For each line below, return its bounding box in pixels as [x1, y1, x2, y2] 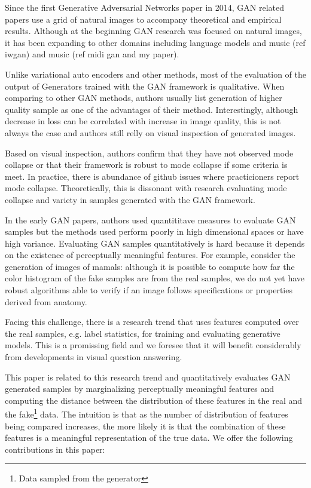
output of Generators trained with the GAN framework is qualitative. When [5, 79, 285, 92]
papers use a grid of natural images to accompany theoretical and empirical [5, 13, 282, 25]
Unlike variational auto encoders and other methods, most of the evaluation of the [5, 67, 306, 80]
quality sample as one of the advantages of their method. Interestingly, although [5, 103, 298, 115]
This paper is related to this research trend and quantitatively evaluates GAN [5, 370, 291, 383]
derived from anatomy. [5, 295, 87, 308]
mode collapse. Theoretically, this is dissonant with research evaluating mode [5, 182, 287, 194]
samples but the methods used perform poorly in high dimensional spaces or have [5, 225, 304, 238]
